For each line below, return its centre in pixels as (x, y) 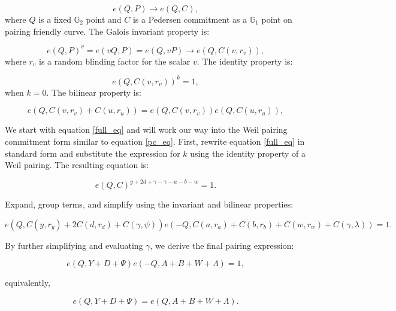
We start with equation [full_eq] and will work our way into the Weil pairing (146, 129)
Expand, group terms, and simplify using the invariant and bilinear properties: (149, 204)
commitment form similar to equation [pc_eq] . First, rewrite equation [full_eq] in (155, 141)
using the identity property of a (248, 153)
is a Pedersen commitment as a (190, 19)
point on (277, 19)
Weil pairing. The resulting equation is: (77, 165)
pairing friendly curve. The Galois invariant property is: (107, 31)
